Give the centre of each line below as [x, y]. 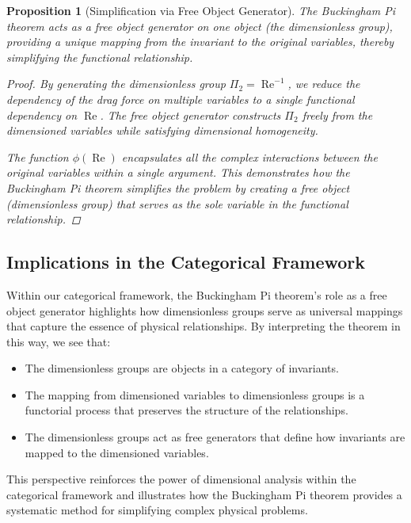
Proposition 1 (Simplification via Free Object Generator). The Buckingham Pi [201, 10]
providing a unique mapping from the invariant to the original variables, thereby [200, 42]
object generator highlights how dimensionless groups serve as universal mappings [205, 310]
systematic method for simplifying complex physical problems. [157, 510]
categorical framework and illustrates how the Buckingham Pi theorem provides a [204, 494]
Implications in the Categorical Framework [186, 262]
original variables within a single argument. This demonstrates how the [178, 172]
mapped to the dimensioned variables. [117, 452]
